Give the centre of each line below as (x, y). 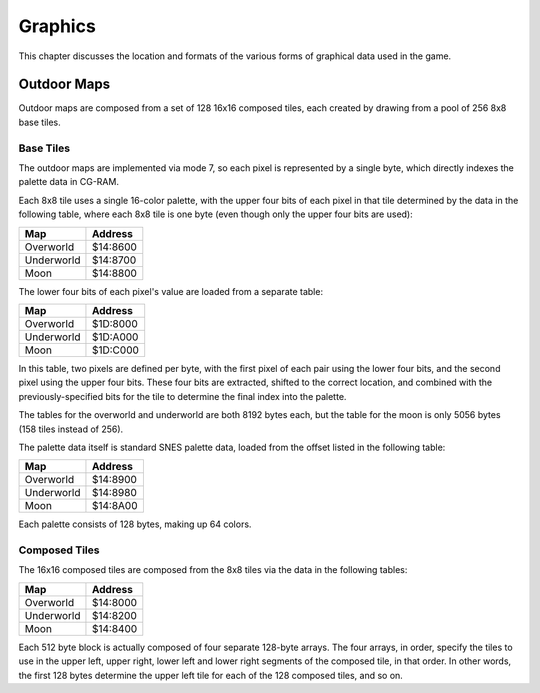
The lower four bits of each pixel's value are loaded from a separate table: (171, 291)
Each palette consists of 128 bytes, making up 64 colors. (135, 524)
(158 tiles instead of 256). (71, 429)
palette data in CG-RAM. (69, 182)
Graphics (57, 26)
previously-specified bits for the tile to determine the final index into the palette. (182, 396)
